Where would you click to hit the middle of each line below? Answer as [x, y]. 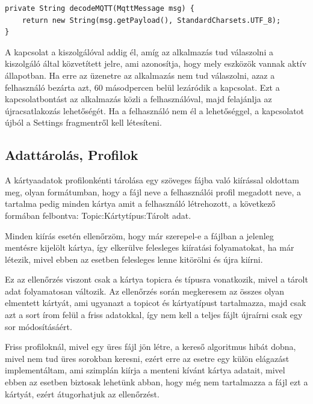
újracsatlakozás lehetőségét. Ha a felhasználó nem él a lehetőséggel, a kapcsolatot [155, 110]
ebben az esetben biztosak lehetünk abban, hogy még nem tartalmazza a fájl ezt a [156, 382]
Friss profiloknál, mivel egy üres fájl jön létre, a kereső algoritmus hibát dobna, [150, 347]
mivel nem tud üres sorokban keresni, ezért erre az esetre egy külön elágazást [147, 358]
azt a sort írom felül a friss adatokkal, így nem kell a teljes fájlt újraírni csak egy [154, 315]
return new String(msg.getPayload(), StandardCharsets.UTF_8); [151, 20]
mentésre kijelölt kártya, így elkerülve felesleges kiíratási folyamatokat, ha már [150, 247]
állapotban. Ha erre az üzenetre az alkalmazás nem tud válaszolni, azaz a [140, 75]
